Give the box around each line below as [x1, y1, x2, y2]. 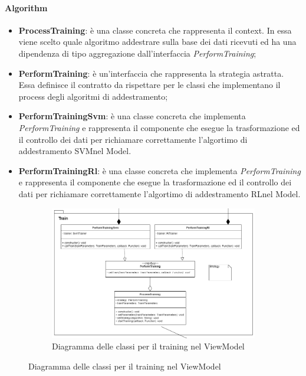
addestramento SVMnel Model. [18, 145, 131, 157]
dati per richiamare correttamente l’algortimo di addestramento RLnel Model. [18, 187, 301, 200]
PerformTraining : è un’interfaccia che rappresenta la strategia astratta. [18, 67, 284, 79]
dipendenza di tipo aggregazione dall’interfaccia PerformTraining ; [18, 47, 256, 59]
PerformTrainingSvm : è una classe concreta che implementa [18, 110, 246, 122]
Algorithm [5, 1, 48, 14]
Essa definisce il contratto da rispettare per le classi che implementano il [18, 79, 281, 91]
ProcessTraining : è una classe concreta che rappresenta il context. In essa [18, 24, 292, 36]
